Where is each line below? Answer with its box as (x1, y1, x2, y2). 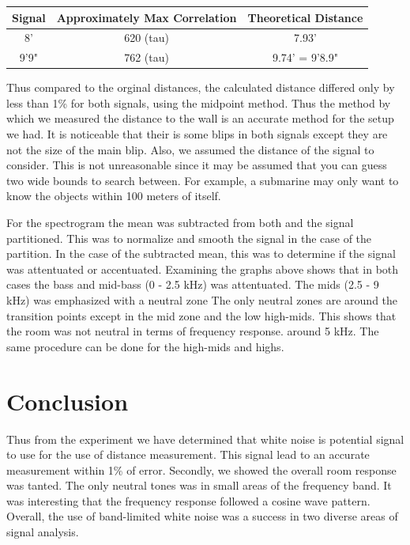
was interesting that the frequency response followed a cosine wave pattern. (6, 492, 371, 509)
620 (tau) (124, 29, 169, 46)
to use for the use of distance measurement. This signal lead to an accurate (6, 446, 370, 463)
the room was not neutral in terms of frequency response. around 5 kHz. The (6, 323, 379, 339)
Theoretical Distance (247, 9, 363, 25)
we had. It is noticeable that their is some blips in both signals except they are (6, 126, 388, 142)
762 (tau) (124, 49, 169, 66)
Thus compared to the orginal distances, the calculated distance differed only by (6, 79, 395, 96)
